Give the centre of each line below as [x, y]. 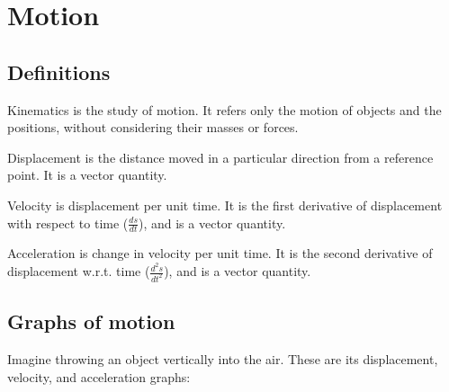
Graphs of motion [91, 321]
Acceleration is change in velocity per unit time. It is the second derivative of [220, 253]
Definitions [59, 71]
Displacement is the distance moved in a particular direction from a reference [220, 157]
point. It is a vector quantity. [87, 175]
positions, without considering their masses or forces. [153, 127]
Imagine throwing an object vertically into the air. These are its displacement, [223, 359]
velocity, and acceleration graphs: [99, 376]
